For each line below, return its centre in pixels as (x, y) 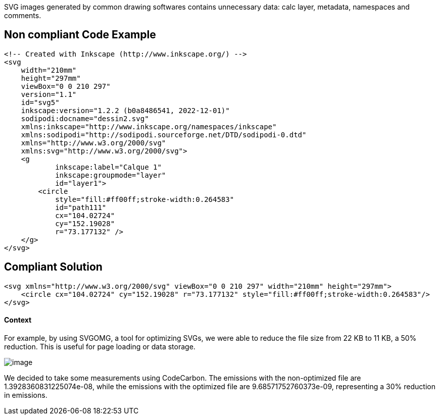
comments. (23, 15)
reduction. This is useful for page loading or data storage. (100, 346)
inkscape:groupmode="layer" (111, 175)
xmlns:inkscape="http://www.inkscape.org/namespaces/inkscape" (149, 126)
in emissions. (26, 395)
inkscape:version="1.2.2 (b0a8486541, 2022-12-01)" (125, 110)
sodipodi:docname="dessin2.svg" (85, 118)
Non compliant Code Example (80, 35)
